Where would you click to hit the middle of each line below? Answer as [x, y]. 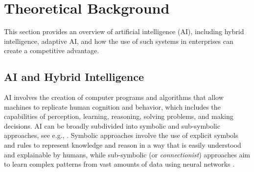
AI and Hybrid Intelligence [74, 77]
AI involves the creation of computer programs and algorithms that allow [114, 97]
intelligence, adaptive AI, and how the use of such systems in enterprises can [119, 41]
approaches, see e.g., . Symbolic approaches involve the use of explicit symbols [121, 135]
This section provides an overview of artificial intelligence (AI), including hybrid [124, 31]
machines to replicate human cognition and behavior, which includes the [112, 106]
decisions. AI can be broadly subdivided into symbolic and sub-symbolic [112, 125]
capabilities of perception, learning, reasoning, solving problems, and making [119, 116]
